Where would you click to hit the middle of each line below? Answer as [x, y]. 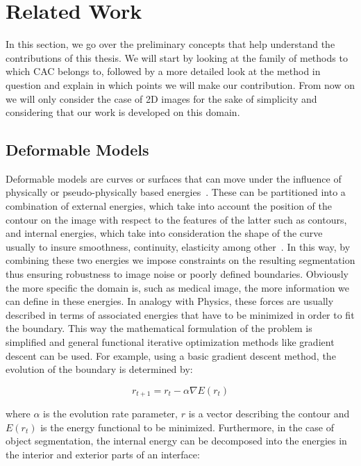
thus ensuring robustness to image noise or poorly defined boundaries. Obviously [177, 274]
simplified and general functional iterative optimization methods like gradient [170, 342]
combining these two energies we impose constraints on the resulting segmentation [180, 260]
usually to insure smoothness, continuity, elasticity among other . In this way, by [178, 246]
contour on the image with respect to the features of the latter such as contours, [176, 219]
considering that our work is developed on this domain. [123, 112]
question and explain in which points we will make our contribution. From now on [180, 84]
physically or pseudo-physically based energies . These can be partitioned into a [176, 192]
